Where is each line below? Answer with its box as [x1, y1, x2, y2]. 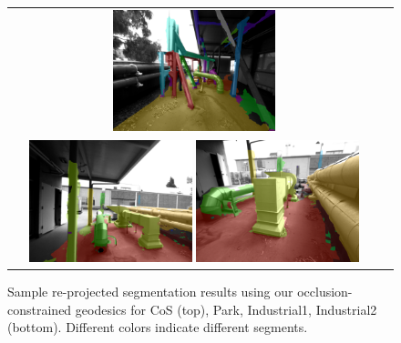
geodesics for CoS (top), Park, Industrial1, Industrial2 [75, 299, 377, 318]
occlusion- [297, 281, 353, 300]
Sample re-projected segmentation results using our [7, 281, 293, 300]
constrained [7, 299, 72, 318]
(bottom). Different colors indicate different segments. [7, 318, 308, 337]
